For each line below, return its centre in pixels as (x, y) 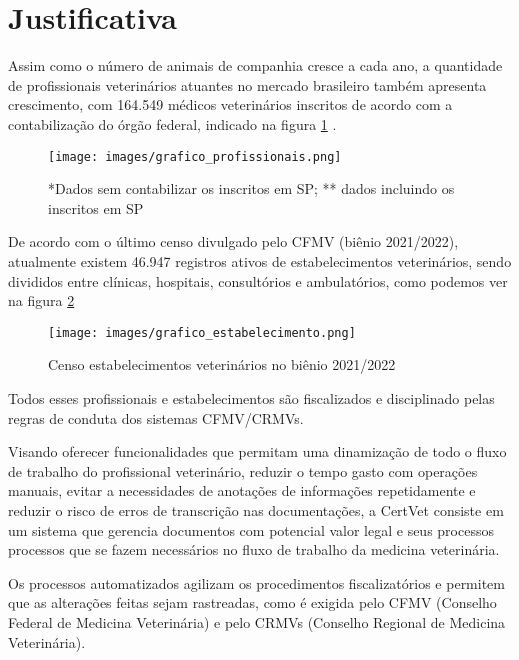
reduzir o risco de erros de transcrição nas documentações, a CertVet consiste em (256, 509)
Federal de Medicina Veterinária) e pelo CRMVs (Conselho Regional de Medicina (257, 621)
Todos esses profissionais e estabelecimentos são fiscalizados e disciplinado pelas (251, 397)
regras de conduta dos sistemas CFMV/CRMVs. (156, 417)
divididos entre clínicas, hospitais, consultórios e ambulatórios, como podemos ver (258, 280)
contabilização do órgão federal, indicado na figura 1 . (172, 123)
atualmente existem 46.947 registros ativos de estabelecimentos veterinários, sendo (260, 260)
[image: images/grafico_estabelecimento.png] (202, 332)
